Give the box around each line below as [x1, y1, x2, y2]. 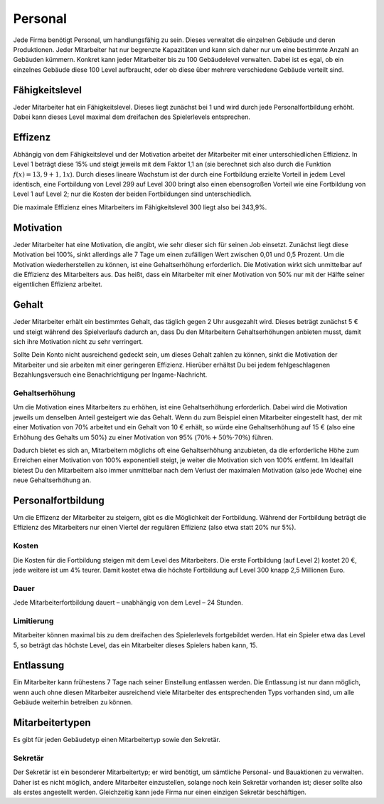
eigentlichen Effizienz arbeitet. [13, 280, 103, 288]
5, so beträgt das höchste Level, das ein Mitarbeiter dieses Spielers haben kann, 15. [13, 641, 258, 649]
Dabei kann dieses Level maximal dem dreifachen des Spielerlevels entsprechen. [13, 113, 250, 121]
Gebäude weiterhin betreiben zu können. [13, 698, 133, 706]
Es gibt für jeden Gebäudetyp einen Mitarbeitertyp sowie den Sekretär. [13, 736, 220, 744]
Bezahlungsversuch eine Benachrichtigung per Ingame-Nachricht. [13, 370, 208, 379]
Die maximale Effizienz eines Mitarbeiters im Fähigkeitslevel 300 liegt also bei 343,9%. [13, 203, 267, 212]
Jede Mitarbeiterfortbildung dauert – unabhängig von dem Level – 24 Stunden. [13, 598, 243, 607]
